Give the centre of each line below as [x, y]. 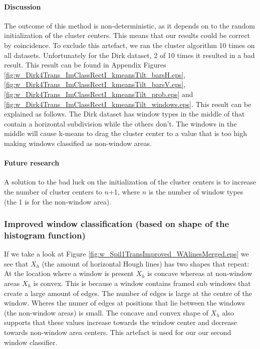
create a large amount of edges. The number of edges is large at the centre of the [128, 293]
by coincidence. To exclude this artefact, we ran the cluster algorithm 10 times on [129, 45]
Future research [32, 163]
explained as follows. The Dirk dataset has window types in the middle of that [124, 114]
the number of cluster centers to [53, 191]
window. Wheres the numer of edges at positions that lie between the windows [124, 303]
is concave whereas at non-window [200, 273]
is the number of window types [196, 191]
